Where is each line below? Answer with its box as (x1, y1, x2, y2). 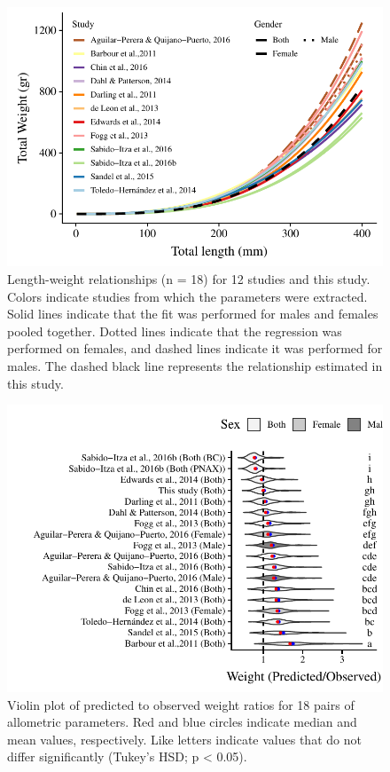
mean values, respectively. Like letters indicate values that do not (7, 729, 362, 748)
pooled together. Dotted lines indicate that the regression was (7, 321, 342, 340)
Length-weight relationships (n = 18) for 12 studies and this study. (7, 270, 370, 288)
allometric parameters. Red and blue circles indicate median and (7, 713, 357, 731)
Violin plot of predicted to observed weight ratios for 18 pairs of (7, 695, 355, 713)
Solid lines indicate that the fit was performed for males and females (7, 304, 378, 323)
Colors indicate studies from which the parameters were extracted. (7, 287, 368, 305)
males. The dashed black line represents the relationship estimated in (7, 356, 383, 374)
